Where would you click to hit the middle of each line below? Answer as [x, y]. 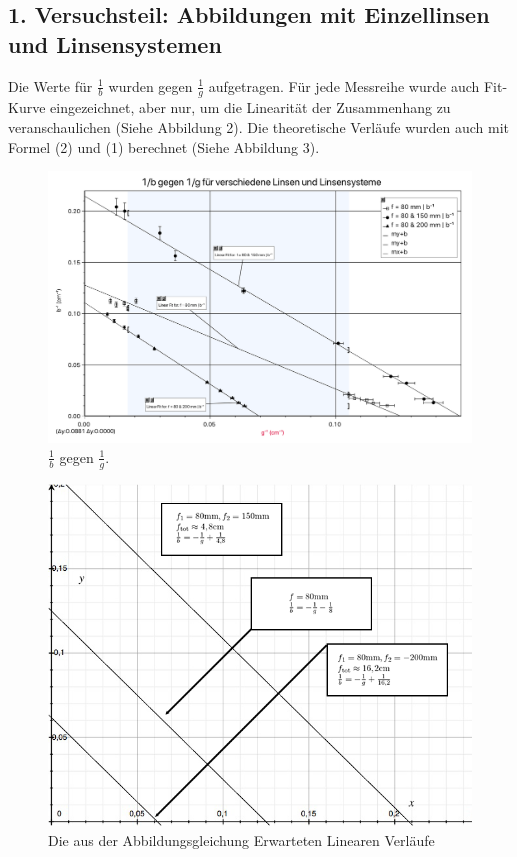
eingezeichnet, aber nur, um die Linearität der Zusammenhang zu [250, 107]
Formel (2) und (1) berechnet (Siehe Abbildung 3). [164, 146]
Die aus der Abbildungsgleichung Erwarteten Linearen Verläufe [241, 840]
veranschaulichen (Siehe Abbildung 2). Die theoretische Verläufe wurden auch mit [259, 127]
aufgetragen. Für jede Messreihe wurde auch [344, 85]
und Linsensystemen [115, 43]
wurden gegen [150, 85]
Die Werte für [50, 85]
